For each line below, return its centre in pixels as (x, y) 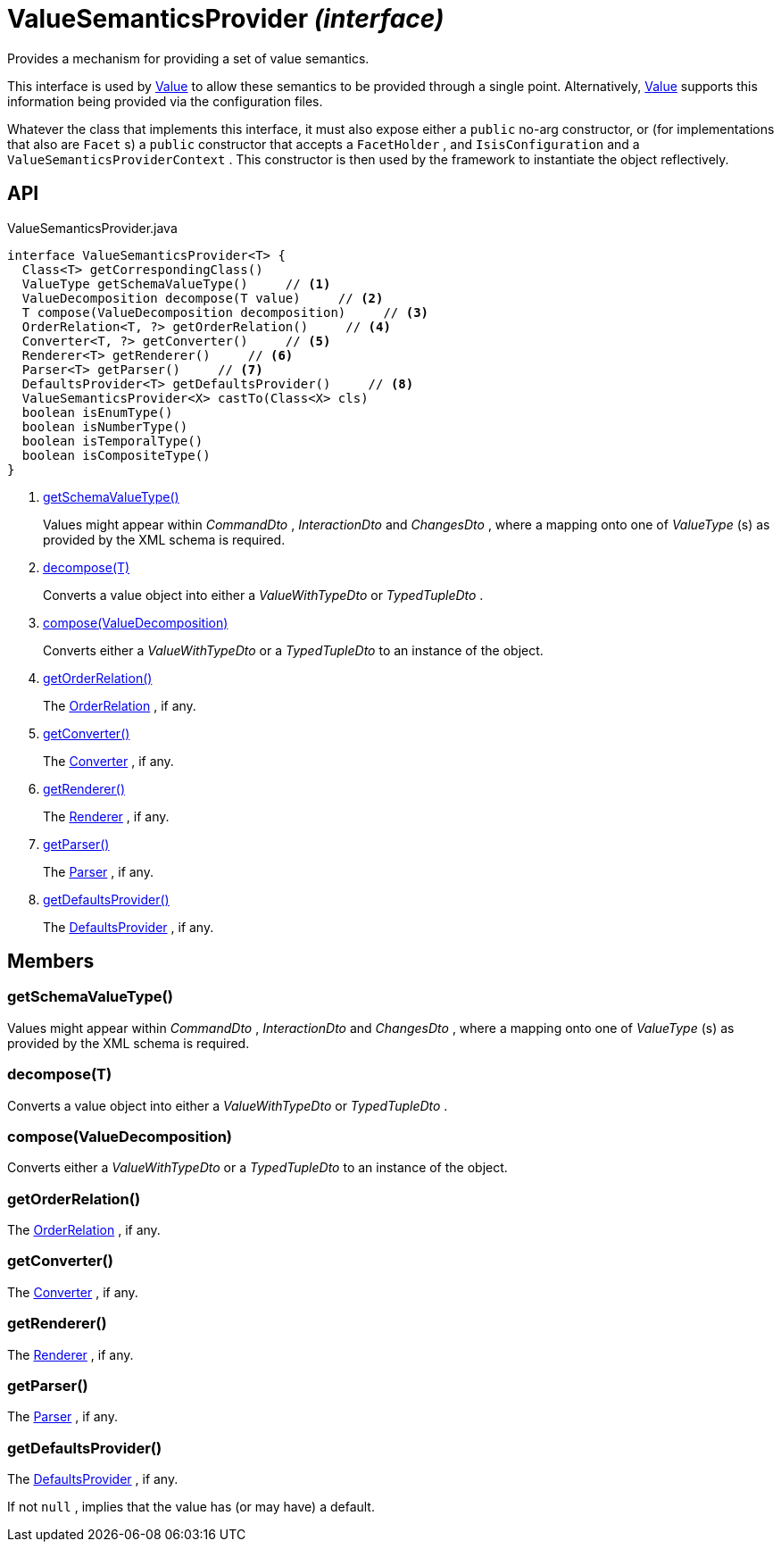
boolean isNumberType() (105, 426)
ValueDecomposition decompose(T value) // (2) (203, 298)
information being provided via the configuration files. (165, 101)
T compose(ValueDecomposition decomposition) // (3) (225, 312)
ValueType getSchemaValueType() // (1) (176, 283)
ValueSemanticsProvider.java (92, 228)
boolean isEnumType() (97, 412)
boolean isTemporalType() (112, 441)
